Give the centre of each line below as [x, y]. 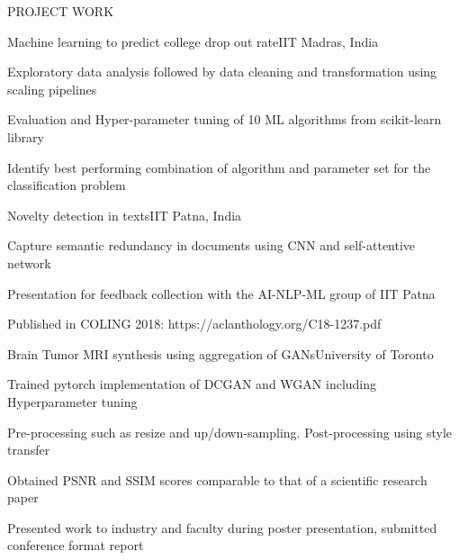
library [26, 136]
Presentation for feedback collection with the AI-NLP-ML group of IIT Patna [221, 293]
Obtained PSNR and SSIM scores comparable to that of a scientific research [217, 479]
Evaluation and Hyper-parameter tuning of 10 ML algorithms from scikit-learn [225, 119]
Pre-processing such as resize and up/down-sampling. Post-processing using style [230, 432]
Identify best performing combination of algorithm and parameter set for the [219, 167]
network [29, 262]
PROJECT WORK [61, 11]
